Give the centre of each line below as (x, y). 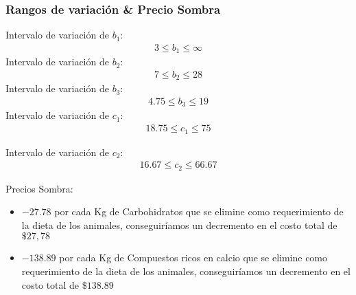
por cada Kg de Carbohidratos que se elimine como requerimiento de (199, 211)
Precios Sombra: (39, 188)
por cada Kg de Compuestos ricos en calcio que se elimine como (193, 258)
